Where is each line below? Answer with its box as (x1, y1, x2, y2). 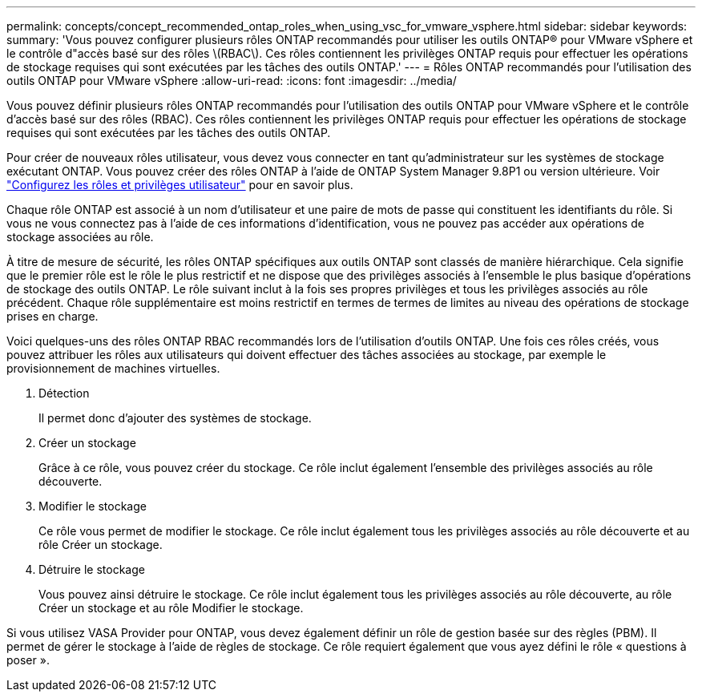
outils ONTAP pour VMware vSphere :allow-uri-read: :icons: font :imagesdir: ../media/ (6, 74, 457, 87)
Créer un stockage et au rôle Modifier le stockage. (38, 601, 304, 615)
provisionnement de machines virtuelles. (6, 361, 220, 375)
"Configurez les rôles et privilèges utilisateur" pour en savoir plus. (6, 178, 353, 192)
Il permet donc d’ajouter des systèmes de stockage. (38, 411, 312, 425)
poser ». (6, 653, 50, 667)
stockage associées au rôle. (6, 230, 154, 244)
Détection (38, 386, 90, 400)
